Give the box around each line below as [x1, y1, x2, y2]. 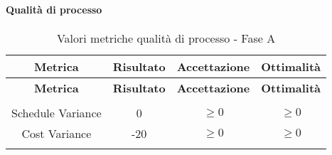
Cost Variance [21, 124, 92, 141]
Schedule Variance [11, 104, 102, 121]
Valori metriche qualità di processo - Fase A [56, 29, 276, 46]
